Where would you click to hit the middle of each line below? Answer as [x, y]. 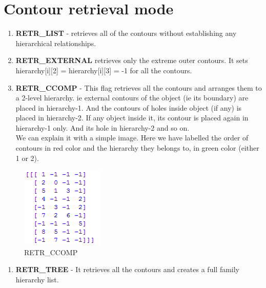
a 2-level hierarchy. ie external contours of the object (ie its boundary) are [132, 98]
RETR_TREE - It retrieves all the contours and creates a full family [128, 269]
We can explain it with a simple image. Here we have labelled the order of [132, 138]
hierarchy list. [37, 280]
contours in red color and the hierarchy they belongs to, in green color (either [137, 148]
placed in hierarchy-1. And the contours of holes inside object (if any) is [129, 107]
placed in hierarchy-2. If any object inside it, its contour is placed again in [132, 118]
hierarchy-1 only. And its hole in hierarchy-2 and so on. [103, 127]
